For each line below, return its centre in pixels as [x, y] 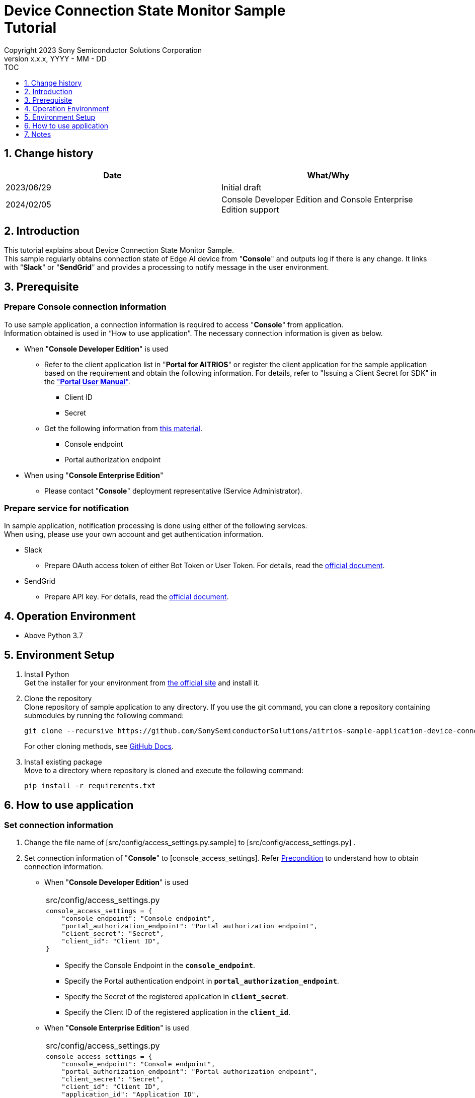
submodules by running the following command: [104, 716]
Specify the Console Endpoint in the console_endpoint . [160, 966]
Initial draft [242, 187]
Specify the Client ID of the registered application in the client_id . [177, 1012]
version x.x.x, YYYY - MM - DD [55, 58]
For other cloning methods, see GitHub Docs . [99, 746]
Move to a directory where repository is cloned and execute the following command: [164, 771]
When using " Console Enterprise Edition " [94, 475]
